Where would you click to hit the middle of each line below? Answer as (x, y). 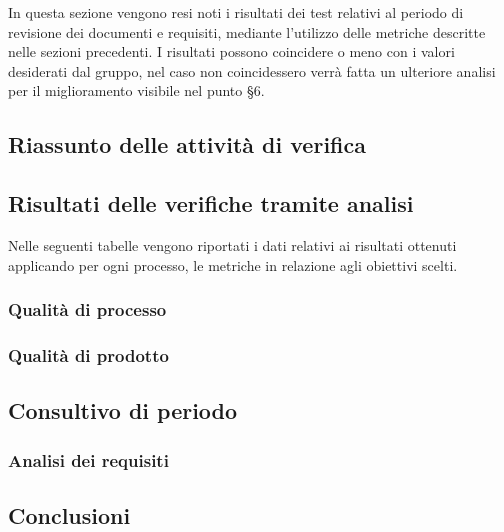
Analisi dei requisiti (88, 459)
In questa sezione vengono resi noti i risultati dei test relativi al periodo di (236, 12)
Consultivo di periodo (123, 410)
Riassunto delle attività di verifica (187, 144)
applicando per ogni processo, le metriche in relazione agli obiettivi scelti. (233, 264)
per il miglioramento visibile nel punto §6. (136, 90)
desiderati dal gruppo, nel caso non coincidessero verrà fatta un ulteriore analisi (252, 70)
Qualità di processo (87, 309)
